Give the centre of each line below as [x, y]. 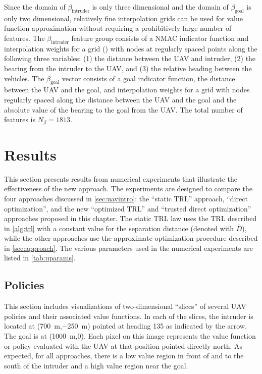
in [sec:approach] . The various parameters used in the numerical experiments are [128, 248]
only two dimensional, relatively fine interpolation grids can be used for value [123, 18]
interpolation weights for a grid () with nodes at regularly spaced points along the [131, 48]
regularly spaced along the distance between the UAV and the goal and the [120, 99]
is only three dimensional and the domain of [160, 7]
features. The [24, 38]
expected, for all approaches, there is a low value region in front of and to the [124, 356]
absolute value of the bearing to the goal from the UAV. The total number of [123, 109]
